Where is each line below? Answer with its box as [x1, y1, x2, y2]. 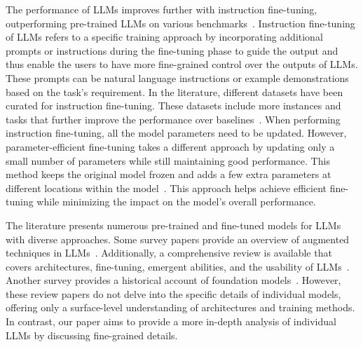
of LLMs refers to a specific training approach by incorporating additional [6, 29, 323, 44]
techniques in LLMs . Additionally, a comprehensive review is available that [6, 245, 332, 260]
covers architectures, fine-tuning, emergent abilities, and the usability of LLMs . [6, 259, 350, 273]
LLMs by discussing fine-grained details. [6, 327, 178, 342]
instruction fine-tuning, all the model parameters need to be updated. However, [6, 125, 347, 140]
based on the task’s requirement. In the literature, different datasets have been [6, 84, 343, 99]
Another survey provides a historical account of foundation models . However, [6, 273, 341, 287]
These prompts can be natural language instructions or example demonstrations [6, 70, 349, 85]
